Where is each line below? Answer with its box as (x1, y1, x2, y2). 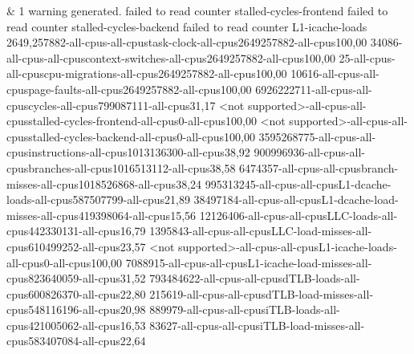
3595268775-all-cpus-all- (258, 128, 376, 144)
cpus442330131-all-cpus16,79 (6, 222, 146, 239)
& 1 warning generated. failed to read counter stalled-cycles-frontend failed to (6, 2, 388, 18)
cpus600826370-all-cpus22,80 (6, 285, 146, 302)
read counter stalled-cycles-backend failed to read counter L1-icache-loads (6, 18, 367, 35)
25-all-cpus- (339, 49, 396, 66)
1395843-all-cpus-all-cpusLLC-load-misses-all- (149, 222, 372, 239)
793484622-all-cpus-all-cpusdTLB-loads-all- (149, 270, 360, 287)
